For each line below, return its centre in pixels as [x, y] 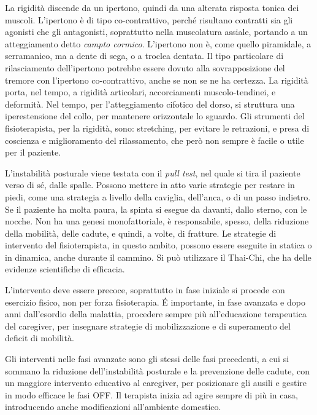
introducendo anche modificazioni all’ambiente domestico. [113, 407]
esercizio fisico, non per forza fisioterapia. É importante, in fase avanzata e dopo [155, 302]
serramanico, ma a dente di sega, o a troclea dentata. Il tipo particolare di [144, 56]
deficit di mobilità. [40, 338]
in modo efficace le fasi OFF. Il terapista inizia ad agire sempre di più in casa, [151, 394]
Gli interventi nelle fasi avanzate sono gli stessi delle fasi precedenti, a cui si [147, 359]
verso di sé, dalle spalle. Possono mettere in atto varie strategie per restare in [150, 185]
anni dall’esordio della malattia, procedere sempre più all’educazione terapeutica [156, 314]
